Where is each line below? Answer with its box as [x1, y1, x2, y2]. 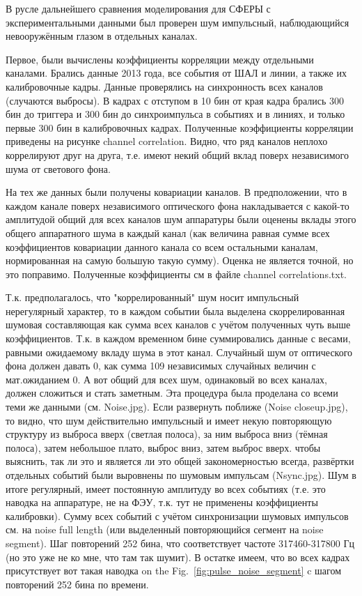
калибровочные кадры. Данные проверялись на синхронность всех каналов [6, 79, 323, 93]
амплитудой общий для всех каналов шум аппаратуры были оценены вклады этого [6, 212, 356, 227]
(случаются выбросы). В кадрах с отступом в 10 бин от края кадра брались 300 [6, 93, 344, 107]
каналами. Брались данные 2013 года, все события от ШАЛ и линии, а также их [6, 66, 347, 80]
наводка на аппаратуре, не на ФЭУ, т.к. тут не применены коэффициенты [6, 495, 318, 510]
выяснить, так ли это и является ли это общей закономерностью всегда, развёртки [6, 454, 354, 468]
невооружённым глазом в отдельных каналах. [6, 29, 198, 43]
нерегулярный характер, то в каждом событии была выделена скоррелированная [6, 303, 345, 318]
